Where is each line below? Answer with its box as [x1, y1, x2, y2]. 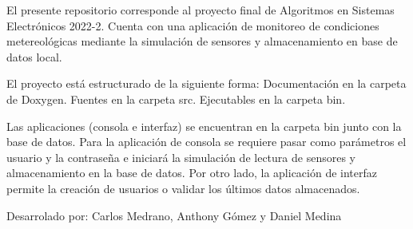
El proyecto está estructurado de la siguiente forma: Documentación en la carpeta [6, 75, 407, 92]
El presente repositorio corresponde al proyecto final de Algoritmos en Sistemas [6, 2, 395, 18]
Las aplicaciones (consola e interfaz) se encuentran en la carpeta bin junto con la [6, 117, 402, 134]
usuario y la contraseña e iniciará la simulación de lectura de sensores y [6, 148, 355, 165]
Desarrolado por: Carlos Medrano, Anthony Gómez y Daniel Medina [6, 207, 342, 223]
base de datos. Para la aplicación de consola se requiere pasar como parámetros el [6, 133, 407, 150]
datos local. [6, 48, 62, 65]
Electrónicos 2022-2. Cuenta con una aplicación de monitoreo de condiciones [6, 17, 379, 34]
